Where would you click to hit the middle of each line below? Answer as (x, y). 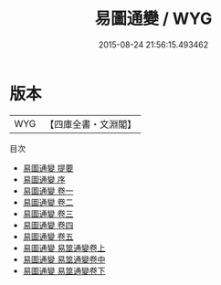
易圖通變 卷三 (48, 213)
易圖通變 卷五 (48, 236)
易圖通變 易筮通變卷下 (64, 270)
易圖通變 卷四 (48, 225)
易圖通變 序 (44, 179)
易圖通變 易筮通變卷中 (64, 259)
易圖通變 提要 (48, 168)
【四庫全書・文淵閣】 (91, 124)
